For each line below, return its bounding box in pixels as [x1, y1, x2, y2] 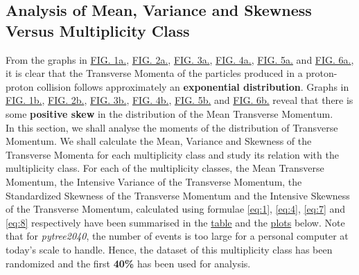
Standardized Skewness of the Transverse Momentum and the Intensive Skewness [6, 188, 350, 202]
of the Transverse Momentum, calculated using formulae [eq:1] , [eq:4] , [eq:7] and [6, 202, 346, 216]
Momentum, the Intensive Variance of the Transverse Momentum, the [6, 174, 302, 188]
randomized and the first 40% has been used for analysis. [6, 256, 251, 270]
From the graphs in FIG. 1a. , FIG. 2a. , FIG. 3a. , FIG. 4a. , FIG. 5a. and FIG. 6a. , [6, 52, 354, 66]
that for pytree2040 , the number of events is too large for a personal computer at [6, 229, 349, 243]
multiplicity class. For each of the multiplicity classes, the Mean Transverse [6, 161, 324, 175]
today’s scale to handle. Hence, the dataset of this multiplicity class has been [6, 242, 333, 256]
